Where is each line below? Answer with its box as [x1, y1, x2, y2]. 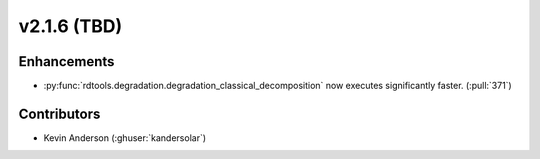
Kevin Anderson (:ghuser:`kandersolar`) [43, 131, 207, 144]
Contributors [18, 105, 101, 122]
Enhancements [18, 53, 115, 70]
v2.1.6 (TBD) [18, 15, 123, 37]
